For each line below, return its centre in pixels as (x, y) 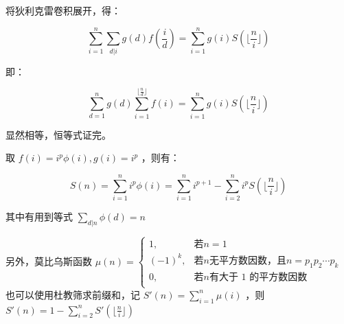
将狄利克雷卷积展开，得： (63, 10)
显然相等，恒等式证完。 (58, 134)
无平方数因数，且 (248, 261)
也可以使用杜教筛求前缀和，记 (73, 294)
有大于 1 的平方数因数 (258, 277)
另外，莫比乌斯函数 (49, 261)
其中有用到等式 (39, 217)
